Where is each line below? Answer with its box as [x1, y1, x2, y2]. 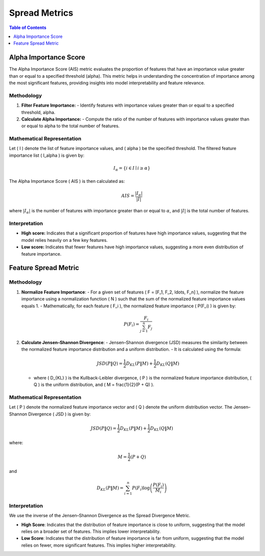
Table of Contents [9, 25, 47, 30]
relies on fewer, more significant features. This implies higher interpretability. [21, 542, 177, 548]
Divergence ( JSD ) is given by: [28, 411, 91, 417]
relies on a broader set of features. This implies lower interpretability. [21, 528, 161, 534]
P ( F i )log [132, 485, 150, 492]
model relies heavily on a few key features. [21, 237, 108, 243]
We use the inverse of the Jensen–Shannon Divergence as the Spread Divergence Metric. [9, 513, 191, 519]
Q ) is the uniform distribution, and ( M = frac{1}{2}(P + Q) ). [33, 381, 155, 388]
